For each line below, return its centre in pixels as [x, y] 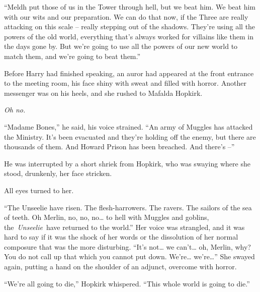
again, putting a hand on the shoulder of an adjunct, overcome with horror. [120, 267]
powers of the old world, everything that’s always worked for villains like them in [129, 36]
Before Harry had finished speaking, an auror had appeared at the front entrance [129, 73]
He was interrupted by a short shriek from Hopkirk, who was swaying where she [127, 163]
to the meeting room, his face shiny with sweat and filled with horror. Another [125, 83]
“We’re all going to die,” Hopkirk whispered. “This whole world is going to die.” [127, 283]
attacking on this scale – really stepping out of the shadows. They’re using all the [130, 26]
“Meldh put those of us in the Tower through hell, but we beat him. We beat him [130, 7]
